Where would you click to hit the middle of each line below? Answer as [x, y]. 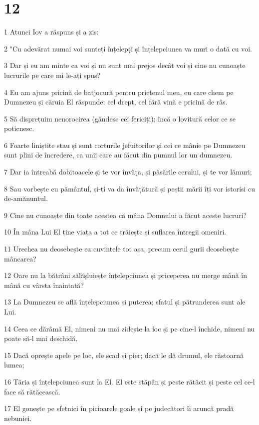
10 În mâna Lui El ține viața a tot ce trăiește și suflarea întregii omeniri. [115, 232]
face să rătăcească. [32, 391]
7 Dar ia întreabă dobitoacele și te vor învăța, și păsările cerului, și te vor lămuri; [128, 172]
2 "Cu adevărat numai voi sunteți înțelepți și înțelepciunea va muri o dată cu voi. [128, 48]
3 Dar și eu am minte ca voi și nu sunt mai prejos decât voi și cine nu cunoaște [125, 65]
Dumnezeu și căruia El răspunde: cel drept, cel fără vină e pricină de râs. [116, 102]
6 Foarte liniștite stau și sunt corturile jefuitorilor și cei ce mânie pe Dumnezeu [125, 145]
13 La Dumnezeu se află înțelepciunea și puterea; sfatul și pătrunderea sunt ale [125, 302]
